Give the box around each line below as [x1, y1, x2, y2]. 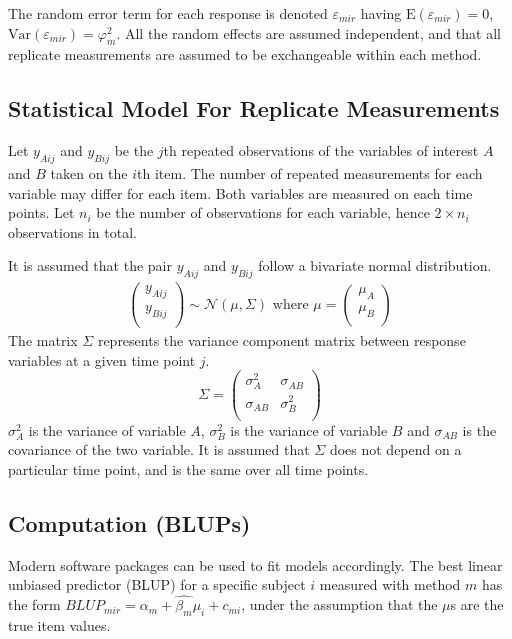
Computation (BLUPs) [8, 507, 251, 538]
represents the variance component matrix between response [97, 329, 466, 350]
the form [8, 594, 61, 615]
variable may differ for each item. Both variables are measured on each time [8, 182, 473, 203]
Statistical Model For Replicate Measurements [8, 93, 500, 124]
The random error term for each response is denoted [8, 3, 328, 23]
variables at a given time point [8, 349, 196, 370]
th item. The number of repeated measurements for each [137, 162, 483, 183]
